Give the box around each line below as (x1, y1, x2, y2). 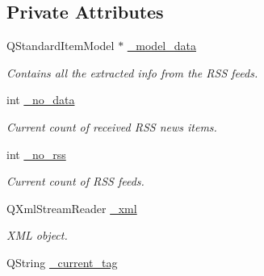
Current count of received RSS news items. (6, 118, 217, 135)
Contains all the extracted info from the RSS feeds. (6, 64, 258, 81)
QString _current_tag (6, 253, 118, 270)
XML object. (6, 227, 68, 244)
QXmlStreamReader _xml (6, 199, 137, 216)
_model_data (127, 37, 196, 54)
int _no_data (6, 91, 75, 108)
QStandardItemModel (6, 37, 115, 54)
